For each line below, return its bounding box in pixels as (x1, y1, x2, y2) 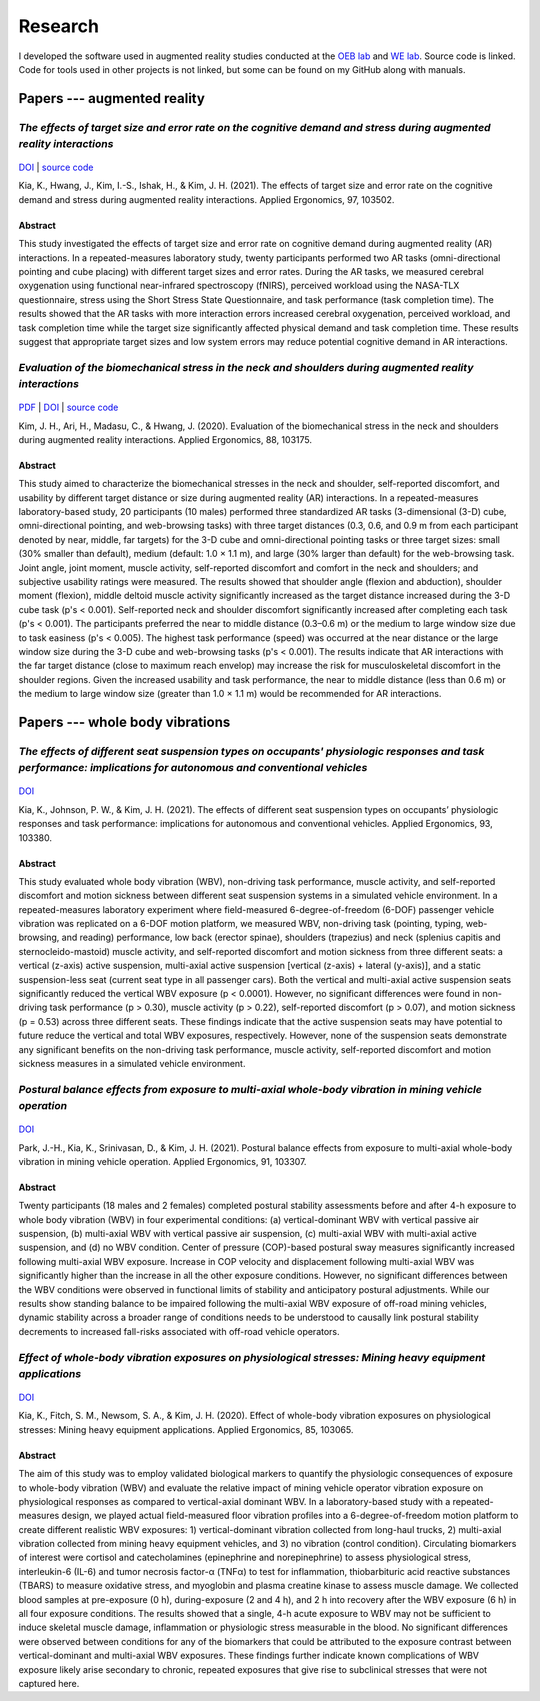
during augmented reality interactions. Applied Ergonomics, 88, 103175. (18, 433, 312, 445)
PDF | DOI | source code (18, 401, 119, 414)
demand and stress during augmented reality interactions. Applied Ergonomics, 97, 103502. (18, 193, 395, 205)
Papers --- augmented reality (18, 90, 205, 107)
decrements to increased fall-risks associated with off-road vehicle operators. (18, 1325, 340, 1337)
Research (18, 15, 100, 37)
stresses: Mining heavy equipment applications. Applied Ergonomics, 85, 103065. (18, 1423, 354, 1435)
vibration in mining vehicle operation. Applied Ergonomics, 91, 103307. (18, 1155, 307, 1167)
